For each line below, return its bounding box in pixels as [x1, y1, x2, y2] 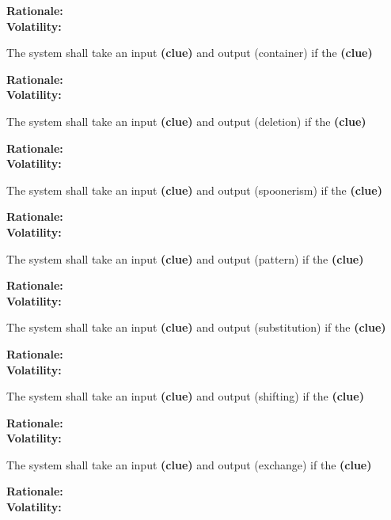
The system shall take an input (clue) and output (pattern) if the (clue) [6, 250, 364, 267]
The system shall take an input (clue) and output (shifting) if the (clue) [6, 388, 364, 404]
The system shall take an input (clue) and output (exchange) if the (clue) [6, 456, 372, 473]
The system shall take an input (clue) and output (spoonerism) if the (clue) [6, 181, 382, 198]
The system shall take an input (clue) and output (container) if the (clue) [6, 44, 373, 61]
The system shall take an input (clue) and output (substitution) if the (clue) [6, 319, 386, 336]
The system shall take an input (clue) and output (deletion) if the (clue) [6, 112, 366, 129]
